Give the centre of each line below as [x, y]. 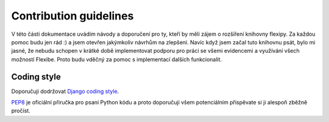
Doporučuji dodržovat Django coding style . [65, 91]
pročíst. [21, 111]
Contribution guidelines [73, 16]
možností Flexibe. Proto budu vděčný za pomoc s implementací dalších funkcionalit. [117, 59]
